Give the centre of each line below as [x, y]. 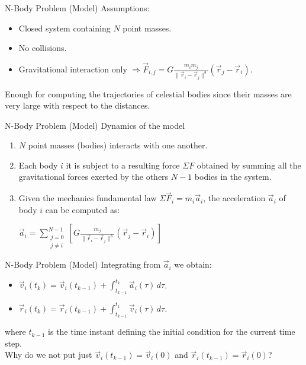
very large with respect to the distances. [78, 105]
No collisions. [43, 48]
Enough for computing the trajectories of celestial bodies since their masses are [148, 93]
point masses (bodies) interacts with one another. [118, 145]
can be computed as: [83, 209]
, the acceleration [234, 198]
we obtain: [193, 264]
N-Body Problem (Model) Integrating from [83, 264]
